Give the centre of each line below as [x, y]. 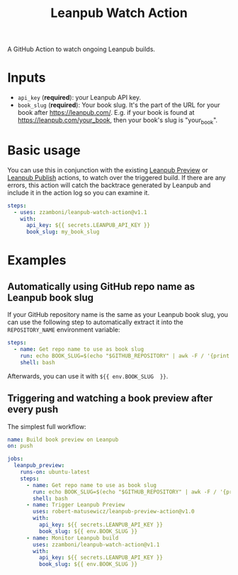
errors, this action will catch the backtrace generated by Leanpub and [109, 185]
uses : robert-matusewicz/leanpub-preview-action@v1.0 [114, 512]
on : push [20, 446]
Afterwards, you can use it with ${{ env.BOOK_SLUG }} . [88, 376]
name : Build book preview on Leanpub [63, 440]
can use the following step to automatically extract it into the [96, 322]
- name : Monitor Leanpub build [72, 538]
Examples [37, 261]
